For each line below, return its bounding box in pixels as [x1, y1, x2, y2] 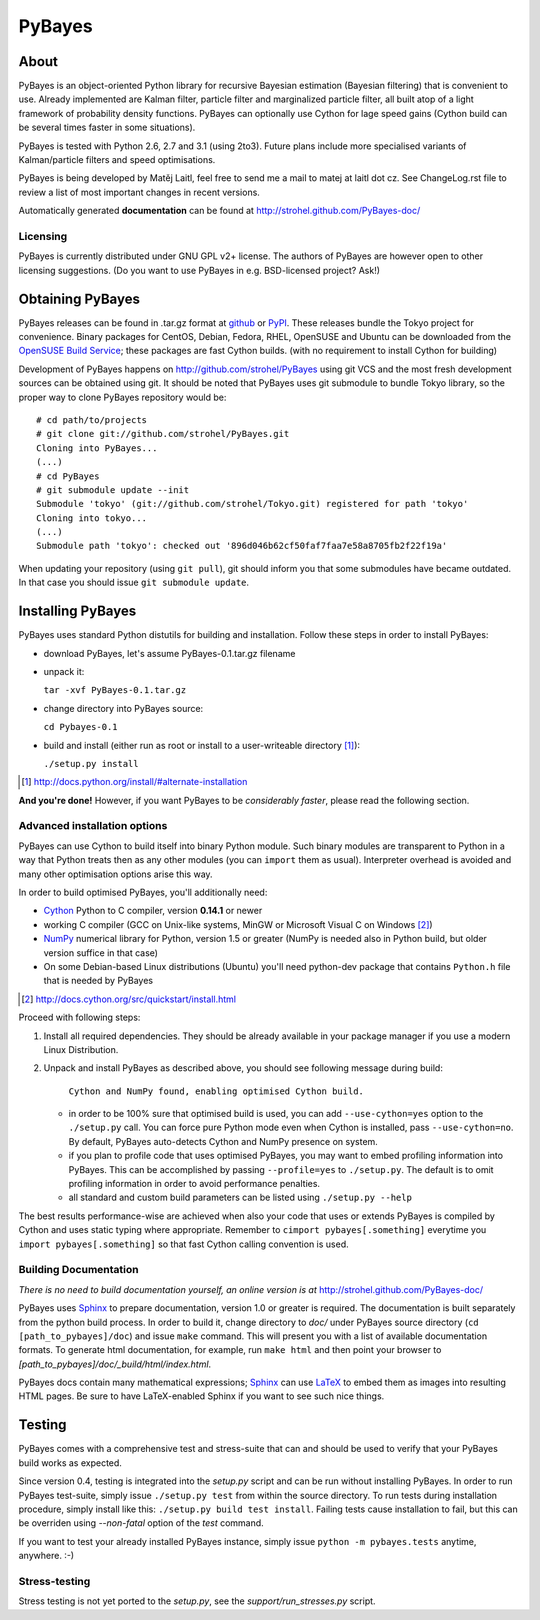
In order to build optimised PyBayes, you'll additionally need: [18, 886, 268, 898]
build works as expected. [18, 1456, 122, 1469]
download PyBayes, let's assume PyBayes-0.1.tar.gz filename [43, 647, 296, 659]
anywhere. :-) [18, 1550, 75, 1562]
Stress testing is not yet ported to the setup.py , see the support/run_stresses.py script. [18, 1595, 376, 1607]
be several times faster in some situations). [18, 121, 196, 134]
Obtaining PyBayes [18, 290, 140, 307]
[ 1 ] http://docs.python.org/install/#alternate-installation [21, 776, 248, 788]
